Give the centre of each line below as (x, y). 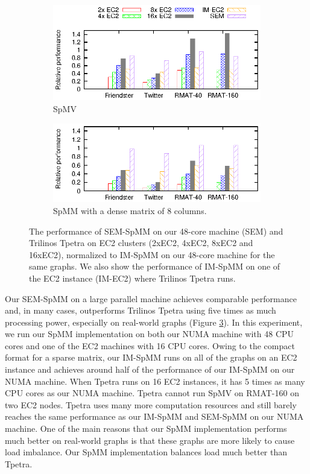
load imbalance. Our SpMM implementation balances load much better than (146, 452)
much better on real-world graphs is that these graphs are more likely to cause (150, 440)
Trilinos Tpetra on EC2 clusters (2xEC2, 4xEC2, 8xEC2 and (141, 243)
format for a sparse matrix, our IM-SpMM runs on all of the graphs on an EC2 (151, 357)
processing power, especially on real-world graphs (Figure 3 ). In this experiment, (154, 322)
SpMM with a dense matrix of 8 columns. (130, 210)
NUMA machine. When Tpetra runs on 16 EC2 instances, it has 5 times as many (155, 381)
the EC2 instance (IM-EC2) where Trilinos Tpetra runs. (132, 278)
